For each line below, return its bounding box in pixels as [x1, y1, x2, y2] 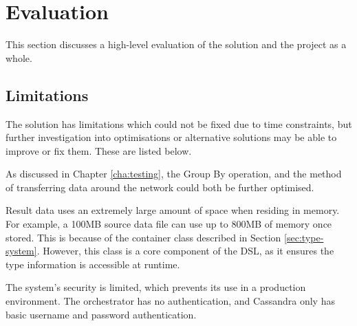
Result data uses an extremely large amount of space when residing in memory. [6, 203, 340, 217]
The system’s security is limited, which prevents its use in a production [6, 280, 306, 294]
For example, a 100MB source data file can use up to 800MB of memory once [6, 217, 332, 231]
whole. [6, 50, 32, 65]
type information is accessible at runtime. [6, 257, 180, 271]
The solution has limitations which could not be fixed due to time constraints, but [6, 116, 352, 131]
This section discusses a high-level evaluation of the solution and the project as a [6, 37, 347, 52]
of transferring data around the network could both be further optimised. [6, 180, 314, 194]
